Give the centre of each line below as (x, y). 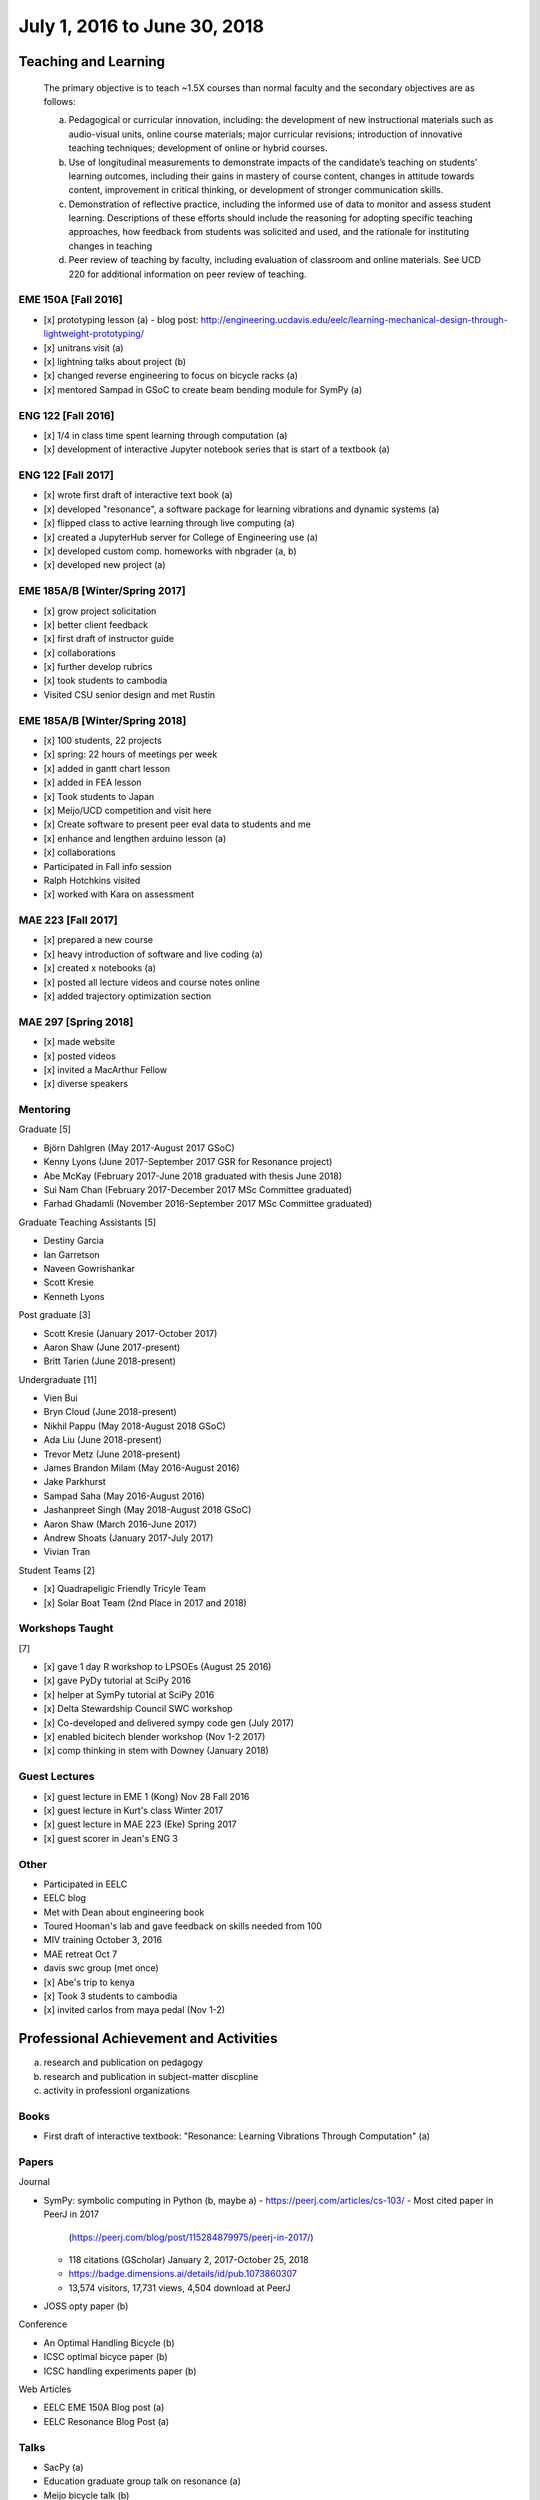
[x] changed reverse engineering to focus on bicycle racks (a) (171, 376)
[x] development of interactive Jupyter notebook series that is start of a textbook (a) (216, 449)
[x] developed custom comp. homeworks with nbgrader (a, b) (170, 551)
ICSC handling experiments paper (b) (120, 2371)
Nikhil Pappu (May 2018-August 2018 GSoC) (135, 1426)
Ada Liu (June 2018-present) (102, 1440)
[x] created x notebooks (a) (100, 968)
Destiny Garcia (74, 1241)
